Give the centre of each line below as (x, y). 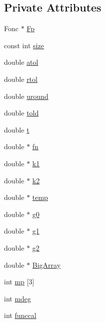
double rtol (21, 79)
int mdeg (18, 298)
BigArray (46, 264)
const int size (24, 45)
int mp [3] (19, 282)
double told (21, 113)
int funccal (20, 315)
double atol (21, 62)
